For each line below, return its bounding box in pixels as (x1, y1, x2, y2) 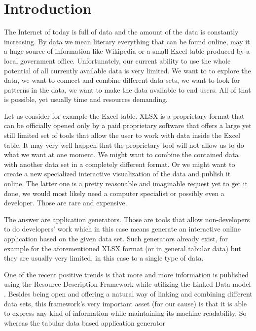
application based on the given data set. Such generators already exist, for (4, 233, 228, 243)
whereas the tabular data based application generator (4, 317, 165, 328)
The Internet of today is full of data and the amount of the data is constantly (4, 27, 239, 37)
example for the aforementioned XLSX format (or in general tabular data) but (4, 243, 241, 253)
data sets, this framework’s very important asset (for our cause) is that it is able (4, 298, 247, 308)
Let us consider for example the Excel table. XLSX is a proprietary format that (4, 110, 245, 121)
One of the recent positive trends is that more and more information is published (4, 269, 249, 279)
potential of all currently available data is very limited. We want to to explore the (4, 65, 251, 75)
